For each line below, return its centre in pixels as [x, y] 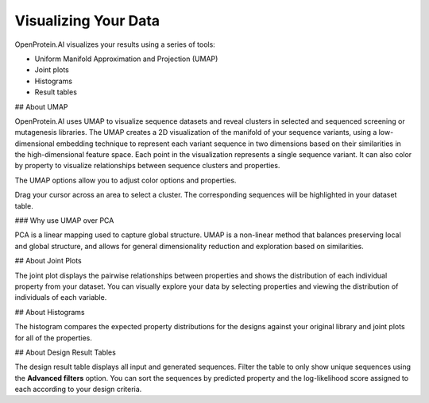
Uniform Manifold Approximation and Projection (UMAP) [126, 59]
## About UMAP [41, 106]
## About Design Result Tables [66, 352]
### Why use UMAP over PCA [64, 221]
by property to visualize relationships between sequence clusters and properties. [147, 166]
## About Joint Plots [48, 261]
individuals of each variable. [61, 297]
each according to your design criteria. [78, 390]
